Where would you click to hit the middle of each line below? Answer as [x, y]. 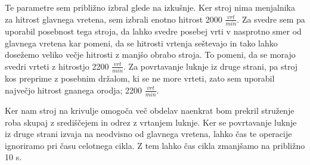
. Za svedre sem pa [271, 19]
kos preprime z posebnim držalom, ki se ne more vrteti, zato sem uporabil [140, 78]
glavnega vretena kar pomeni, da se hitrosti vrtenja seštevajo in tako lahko [141, 43]
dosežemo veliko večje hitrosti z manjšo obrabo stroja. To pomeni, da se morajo [150, 55]
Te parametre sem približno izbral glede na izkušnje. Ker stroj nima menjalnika [150, 7]
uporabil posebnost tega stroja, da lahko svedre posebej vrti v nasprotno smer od [153, 31]
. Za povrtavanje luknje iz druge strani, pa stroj [211, 66]
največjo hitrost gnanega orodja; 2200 [74, 90]
